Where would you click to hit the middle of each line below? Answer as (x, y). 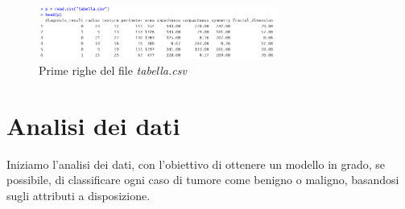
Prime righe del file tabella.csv (113, 70)
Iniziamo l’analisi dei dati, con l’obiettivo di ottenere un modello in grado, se (196, 164)
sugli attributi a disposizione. (79, 195)
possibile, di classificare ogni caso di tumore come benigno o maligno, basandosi (203, 180)
